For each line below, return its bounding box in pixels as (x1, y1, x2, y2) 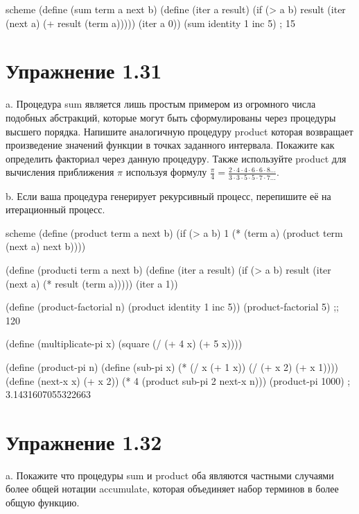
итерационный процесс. (6, 202, 105, 217)
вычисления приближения (6, 165, 114, 179)
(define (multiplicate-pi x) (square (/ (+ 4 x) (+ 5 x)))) (6, 336, 243, 351)
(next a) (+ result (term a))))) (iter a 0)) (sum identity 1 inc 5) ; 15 (6, 15, 295, 30)
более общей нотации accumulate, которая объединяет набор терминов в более (6, 481, 339, 496)
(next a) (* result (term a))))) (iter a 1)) (6, 276, 178, 290)
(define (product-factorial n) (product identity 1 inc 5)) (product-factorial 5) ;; (6, 299, 339, 314)
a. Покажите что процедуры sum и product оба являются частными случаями (6, 467, 334, 482)
